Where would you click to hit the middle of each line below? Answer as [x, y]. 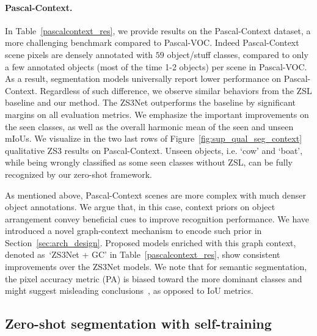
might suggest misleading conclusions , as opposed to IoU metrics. [129, 290]
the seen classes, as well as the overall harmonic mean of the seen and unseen [149, 126]
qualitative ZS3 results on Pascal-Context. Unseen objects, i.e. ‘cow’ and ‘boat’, [154, 150]
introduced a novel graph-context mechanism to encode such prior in [133, 231]
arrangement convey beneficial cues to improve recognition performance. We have [157, 218]
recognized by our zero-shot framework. [78, 174]
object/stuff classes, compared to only [238, 54]
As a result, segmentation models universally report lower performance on [143, 79]
